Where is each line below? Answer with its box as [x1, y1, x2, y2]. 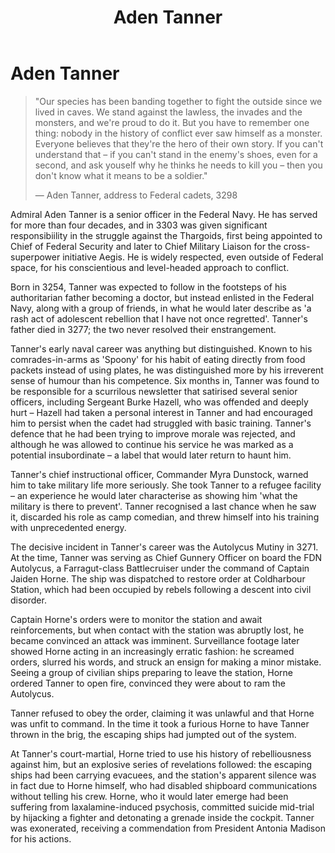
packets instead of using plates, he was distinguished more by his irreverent [10, 364, 324, 376]
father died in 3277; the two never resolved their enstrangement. [10, 323, 277, 335]
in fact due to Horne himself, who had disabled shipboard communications [10, 779, 318, 791]
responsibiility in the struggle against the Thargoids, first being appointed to [10, 229, 323, 241]
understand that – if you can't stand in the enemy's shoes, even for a [34, 148, 318, 160]
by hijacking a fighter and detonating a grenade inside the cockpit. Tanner [10, 811, 315, 823]
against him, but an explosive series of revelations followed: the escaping [10, 758, 313, 770]
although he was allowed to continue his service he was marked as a [10, 438, 294, 450]
